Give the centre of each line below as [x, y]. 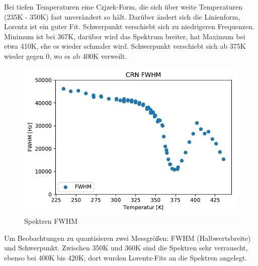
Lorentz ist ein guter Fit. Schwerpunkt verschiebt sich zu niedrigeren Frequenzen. [129, 26]
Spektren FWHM [51, 221]
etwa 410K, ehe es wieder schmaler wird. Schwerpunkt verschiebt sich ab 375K [125, 46]
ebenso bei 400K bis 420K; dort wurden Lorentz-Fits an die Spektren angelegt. [126, 257]
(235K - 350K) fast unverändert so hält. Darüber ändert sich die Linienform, [122, 16]
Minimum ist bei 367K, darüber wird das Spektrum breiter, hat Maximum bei [125, 36]
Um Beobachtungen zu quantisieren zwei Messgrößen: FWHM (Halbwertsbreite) [127, 238]
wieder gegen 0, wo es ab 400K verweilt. [66, 56]
